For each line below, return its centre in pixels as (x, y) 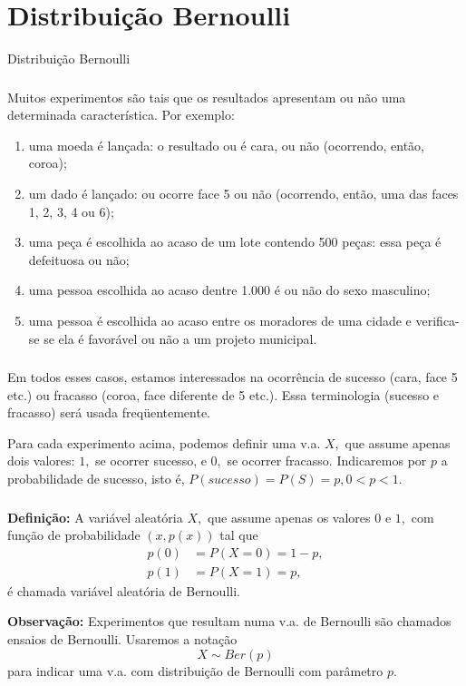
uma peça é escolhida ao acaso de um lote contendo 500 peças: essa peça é (235, 242)
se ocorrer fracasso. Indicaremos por (327, 461)
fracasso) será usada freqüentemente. (109, 412)
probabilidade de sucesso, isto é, (96, 479)
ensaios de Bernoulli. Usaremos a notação (122, 639)
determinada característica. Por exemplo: (121, 115)
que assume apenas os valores (289, 517)
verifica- (437, 320)
